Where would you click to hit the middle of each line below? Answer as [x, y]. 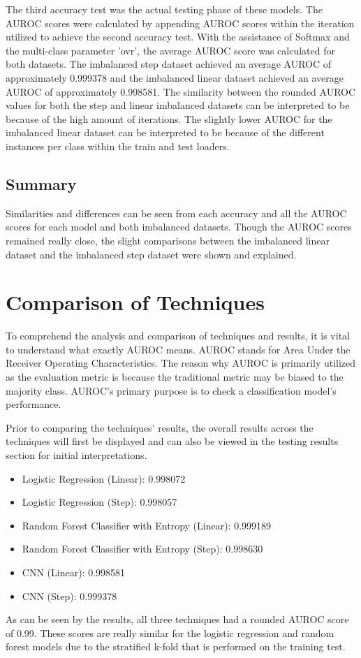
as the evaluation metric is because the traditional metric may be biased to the [175, 377]
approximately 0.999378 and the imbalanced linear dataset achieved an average [175, 77]
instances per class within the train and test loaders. [118, 146]
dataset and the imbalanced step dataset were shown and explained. [151, 254]
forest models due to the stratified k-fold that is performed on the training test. [176, 646]
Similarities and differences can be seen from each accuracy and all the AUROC [176, 213]
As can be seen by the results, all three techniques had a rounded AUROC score [177, 619]
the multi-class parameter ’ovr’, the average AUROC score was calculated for [170, 50]
